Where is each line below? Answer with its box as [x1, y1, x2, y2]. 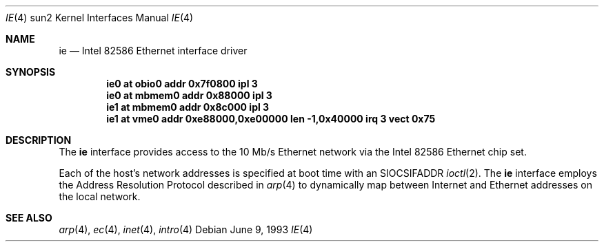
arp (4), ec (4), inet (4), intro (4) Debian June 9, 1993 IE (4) [59, 224, 313, 235]
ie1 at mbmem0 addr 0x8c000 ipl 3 [106, 101, 270, 113]
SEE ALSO [6, 212, 52, 224]
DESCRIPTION [6, 134, 72, 146]
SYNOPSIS [6, 66, 56, 78]
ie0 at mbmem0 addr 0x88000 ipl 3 [106, 89, 272, 101]
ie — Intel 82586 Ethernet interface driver [59, 45, 248, 56]
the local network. [59, 191, 141, 202]
